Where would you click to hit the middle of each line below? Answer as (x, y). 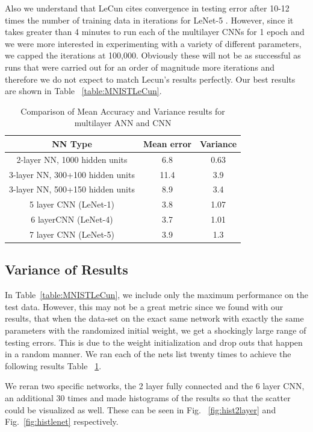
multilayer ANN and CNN (123, 123)
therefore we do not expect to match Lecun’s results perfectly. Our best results (150, 79)
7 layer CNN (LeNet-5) (72, 234)
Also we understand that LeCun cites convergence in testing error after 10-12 (147, 8)
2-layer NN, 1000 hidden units (72, 159)
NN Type (72, 143)
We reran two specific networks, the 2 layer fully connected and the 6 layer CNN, (155, 386)
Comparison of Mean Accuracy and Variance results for (123, 111)
